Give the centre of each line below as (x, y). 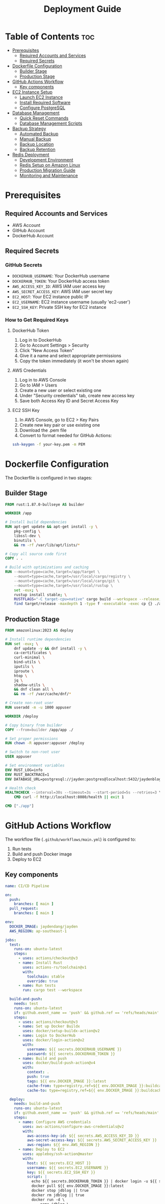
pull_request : (24, 909)
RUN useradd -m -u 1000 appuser (38, 708)
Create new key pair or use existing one (60, 425)
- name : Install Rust (40, 963)
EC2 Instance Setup (32, 92)
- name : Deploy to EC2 (41, 1149)
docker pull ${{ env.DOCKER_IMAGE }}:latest (78, 1186)
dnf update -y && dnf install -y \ (50, 648)
